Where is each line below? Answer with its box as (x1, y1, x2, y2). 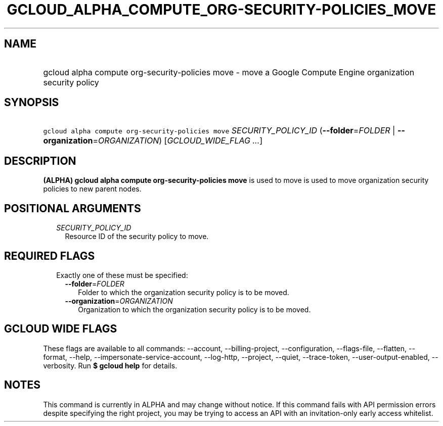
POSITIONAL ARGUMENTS (4, 202, 141, 215)
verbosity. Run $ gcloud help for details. (43, 361, 178, 370)
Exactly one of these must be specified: (56, 270, 188, 279)
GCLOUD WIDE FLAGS (4, 322, 117, 336)
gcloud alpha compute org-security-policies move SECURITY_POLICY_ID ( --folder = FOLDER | (43, 125, 395, 136)
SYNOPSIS (4, 96, 59, 109)
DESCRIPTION (4, 154, 76, 167)
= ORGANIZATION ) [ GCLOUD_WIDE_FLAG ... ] (93, 135, 263, 146)
